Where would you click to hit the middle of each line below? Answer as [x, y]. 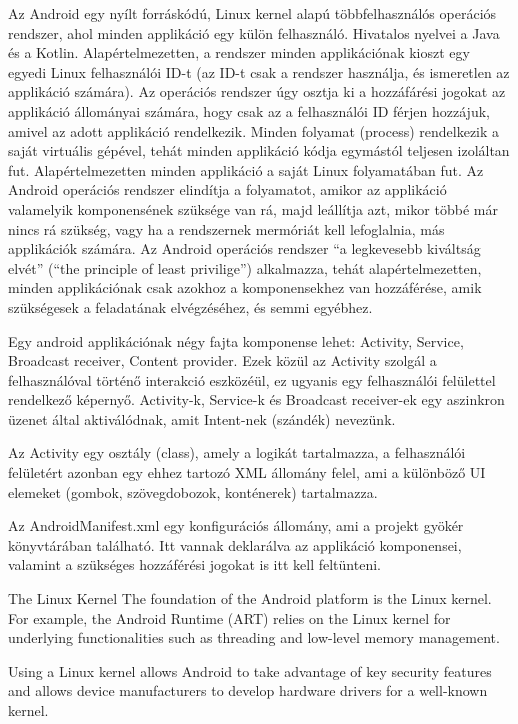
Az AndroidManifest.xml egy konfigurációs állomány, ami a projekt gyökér [236, 525]
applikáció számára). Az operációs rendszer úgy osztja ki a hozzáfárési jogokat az [257, 91]
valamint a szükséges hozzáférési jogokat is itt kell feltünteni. [194, 564]
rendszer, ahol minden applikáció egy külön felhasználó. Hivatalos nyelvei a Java [254, 32]
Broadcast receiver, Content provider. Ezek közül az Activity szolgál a [222, 360]
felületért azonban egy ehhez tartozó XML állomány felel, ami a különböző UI [247, 472]
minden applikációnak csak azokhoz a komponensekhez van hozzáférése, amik [245, 287]
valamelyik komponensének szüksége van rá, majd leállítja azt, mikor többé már [253, 208]
